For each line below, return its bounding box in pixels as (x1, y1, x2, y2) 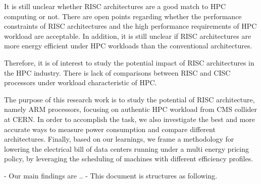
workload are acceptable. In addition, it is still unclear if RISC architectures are (4, 30, 251, 41)
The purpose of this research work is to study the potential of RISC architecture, (4, 94, 255, 104)
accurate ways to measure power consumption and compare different (4, 124, 216, 134)
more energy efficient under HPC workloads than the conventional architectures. (4, 40, 252, 51)
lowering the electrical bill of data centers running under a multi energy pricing (4, 143, 249, 154)
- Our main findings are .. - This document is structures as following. (4, 170, 218, 180)
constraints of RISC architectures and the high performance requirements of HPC (4, 21, 257, 31)
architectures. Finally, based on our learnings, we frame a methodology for (4, 134, 234, 144)
